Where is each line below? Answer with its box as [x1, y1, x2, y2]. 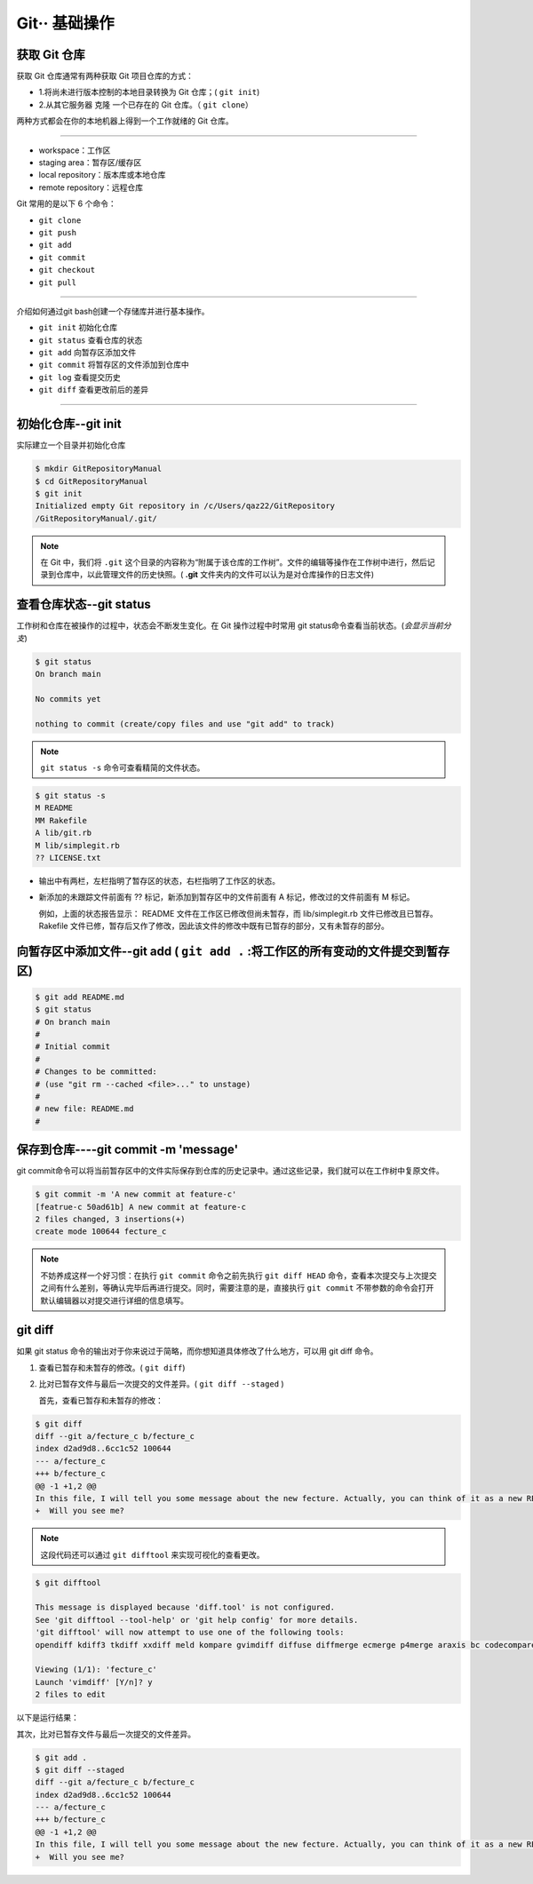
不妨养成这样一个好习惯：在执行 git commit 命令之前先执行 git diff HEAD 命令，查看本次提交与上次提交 [40, 1270, 437, 1281]
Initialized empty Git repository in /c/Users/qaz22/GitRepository [35, 501, 336, 511]
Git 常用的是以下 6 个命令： [16, 198, 116, 209]
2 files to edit [35, 1689, 107, 1700]
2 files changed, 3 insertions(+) [35, 1213, 186, 1224]
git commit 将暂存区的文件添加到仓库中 [38, 360, 190, 370]
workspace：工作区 [38, 145, 111, 155]
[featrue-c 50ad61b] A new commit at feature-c [35, 1202, 246, 1212]
